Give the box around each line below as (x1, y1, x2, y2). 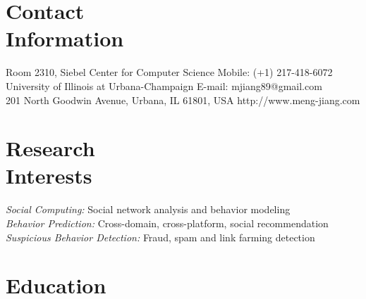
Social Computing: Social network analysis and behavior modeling (6, 202, 291, 217)
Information (6, 24, 124, 53)
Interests (6, 161, 92, 190)
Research (6, 134, 95, 163)
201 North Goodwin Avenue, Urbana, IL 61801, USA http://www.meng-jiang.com (6, 92, 360, 107)
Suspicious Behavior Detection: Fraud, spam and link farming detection (6, 229, 315, 244)
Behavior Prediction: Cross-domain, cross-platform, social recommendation (6, 216, 329, 230)
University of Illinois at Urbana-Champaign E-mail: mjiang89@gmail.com (6, 78, 322, 93)
